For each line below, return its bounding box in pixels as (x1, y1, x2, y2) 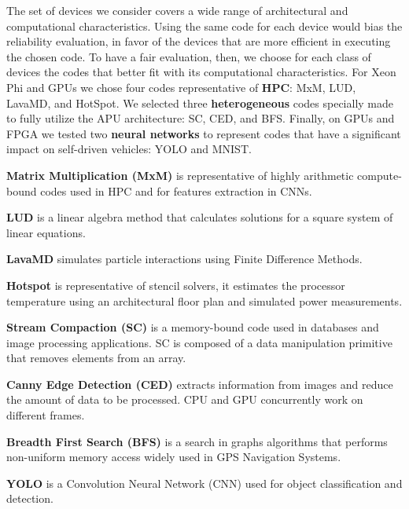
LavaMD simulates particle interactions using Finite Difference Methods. (6, 251, 363, 267)
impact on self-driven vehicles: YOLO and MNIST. (6, 141, 252, 157)
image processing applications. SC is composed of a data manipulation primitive (6, 334, 392, 350)
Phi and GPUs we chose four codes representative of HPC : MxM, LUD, (6, 79, 356, 95)
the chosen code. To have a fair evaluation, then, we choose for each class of (6, 48, 371, 64)
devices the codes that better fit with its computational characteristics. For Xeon (6, 64, 396, 80)
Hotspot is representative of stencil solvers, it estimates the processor (6, 276, 345, 293)
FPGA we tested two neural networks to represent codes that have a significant (6, 125, 401, 141)
